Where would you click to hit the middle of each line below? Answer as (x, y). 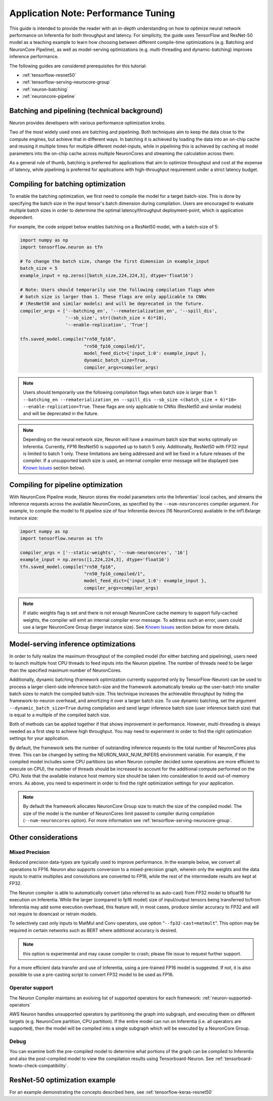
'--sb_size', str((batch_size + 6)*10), (116, 318)
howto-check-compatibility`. (39, 1066)
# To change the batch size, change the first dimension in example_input (115, 261)
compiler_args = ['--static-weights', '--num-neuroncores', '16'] (104, 553)
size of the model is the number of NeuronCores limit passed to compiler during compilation (119, 813)
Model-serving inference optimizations (73, 644)
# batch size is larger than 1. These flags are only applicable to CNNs (113, 296)
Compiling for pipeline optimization (66, 485)
